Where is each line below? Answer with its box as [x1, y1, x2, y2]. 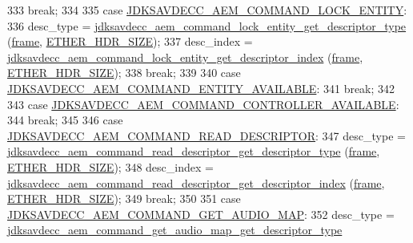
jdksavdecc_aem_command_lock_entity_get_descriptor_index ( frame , [7, 48, 363, 65]
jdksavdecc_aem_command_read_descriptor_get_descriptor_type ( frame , [7, 143, 380, 160]
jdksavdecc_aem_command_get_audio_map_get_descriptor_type [7, 221, 343, 238]
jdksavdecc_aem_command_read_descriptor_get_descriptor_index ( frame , [7, 174, 385, 191]
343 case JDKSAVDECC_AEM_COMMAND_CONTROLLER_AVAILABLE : [7, 95, 399, 112]
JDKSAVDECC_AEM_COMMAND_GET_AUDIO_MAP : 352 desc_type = [7, 205, 395, 222]
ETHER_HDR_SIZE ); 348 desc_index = [7, 158, 214, 175]
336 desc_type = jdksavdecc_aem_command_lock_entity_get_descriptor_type [7, 17, 407, 34]
